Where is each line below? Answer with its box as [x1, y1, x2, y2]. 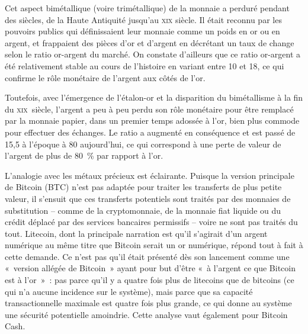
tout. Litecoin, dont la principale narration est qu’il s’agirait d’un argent [5, 227, 268, 239]
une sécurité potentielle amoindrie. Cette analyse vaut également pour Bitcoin [5, 308, 288, 320]
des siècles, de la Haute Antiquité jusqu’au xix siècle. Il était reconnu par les [5, 13, 282, 25]
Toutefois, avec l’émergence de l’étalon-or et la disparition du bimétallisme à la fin [5, 91, 303, 104]
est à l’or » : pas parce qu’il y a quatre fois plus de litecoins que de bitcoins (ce [5, 274, 294, 286]
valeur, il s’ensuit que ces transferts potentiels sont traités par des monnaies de [5, 192, 291, 204]
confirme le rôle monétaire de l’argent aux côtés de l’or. [5, 71, 206, 83]
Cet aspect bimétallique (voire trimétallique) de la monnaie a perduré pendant [5, 2, 290, 14]
